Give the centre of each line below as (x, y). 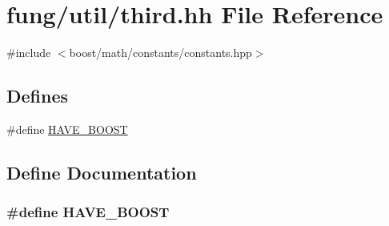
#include (29, 52)
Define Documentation (102, 172)
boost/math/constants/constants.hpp (160, 52)
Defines (38, 96)
